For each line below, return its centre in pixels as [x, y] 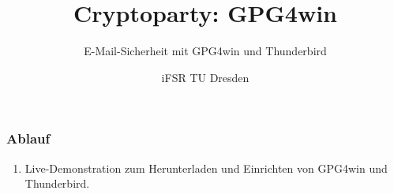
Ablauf [28, 138]
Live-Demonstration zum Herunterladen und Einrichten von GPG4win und [206, 168]
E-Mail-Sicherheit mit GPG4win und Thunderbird [205, 51]
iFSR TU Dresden [205, 77]
